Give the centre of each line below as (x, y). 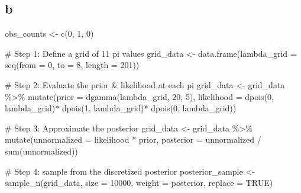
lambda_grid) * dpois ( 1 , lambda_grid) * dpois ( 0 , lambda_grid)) (121, 108)
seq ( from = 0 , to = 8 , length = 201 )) (72, 65)
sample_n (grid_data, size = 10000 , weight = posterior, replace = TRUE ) (139, 183)
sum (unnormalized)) (41, 151)
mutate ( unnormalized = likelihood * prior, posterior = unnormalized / (133, 139)
